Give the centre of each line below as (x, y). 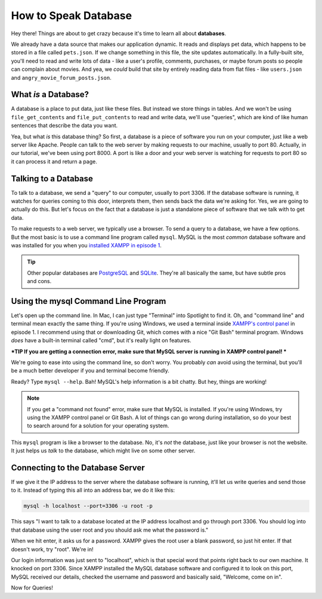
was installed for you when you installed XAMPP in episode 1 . (86, 245)
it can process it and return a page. (54, 162)
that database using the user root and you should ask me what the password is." (110, 530)
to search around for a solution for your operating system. (98, 426)
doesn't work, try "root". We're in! (52, 549)
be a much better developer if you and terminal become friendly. (90, 371)
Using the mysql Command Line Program (89, 301)
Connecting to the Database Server (78, 468)
